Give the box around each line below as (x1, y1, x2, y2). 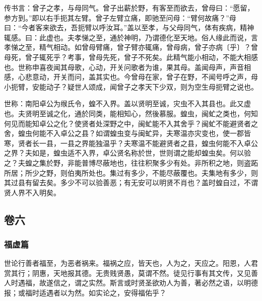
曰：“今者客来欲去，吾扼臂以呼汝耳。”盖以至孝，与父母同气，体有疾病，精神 (4, 22, 254, 33)
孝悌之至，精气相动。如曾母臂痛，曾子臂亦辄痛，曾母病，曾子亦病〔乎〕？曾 (4, 42, 258, 52)
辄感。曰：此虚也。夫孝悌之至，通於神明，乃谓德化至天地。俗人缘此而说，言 (4, 32, 258, 42)
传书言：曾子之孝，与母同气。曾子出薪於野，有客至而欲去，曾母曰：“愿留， (4, 3, 254, 13)
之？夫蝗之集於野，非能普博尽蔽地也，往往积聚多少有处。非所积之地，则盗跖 (4, 157, 258, 168)
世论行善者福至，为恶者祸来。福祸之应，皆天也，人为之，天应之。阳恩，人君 (4, 258, 258, 268)
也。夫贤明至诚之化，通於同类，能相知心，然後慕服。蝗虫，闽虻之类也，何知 (4, 108, 258, 118)
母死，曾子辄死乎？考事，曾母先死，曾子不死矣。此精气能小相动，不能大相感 (4, 51, 258, 62)
